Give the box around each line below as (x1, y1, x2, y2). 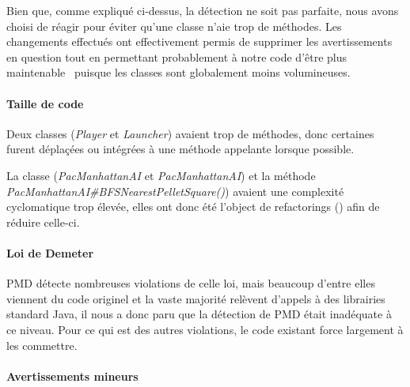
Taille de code (6, 95, 84, 111)
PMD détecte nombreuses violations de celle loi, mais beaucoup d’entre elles (6, 275, 375, 291)
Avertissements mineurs (6, 367, 139, 384)
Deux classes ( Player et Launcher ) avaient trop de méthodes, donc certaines (6, 125, 374, 141)
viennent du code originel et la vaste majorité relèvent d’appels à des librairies (6, 290, 385, 306)
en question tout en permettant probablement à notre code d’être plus (6, 48, 347, 65)
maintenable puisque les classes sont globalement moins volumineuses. (6, 64, 351, 81)
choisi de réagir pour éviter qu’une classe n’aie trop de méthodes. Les (6, 17, 342, 34)
